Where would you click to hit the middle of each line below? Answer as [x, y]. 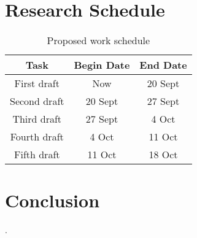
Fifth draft [37, 155]
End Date [163, 65]
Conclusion [52, 200]
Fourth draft [37, 137]
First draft [37, 83]
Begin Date [102, 65]
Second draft [37, 101]
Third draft [37, 119]
